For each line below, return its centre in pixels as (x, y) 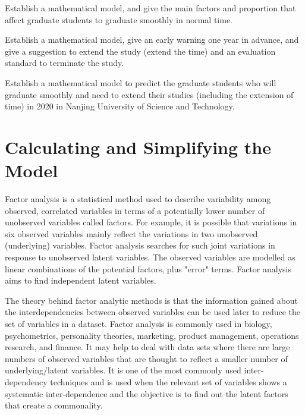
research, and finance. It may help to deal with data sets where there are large (147, 347)
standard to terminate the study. (65, 63)
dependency (26, 381)
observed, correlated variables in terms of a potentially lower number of (135, 210)
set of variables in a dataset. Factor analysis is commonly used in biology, (139, 323)
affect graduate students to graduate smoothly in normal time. (119, 19)
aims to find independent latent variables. (81, 280)
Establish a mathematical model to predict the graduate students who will (141, 82)
